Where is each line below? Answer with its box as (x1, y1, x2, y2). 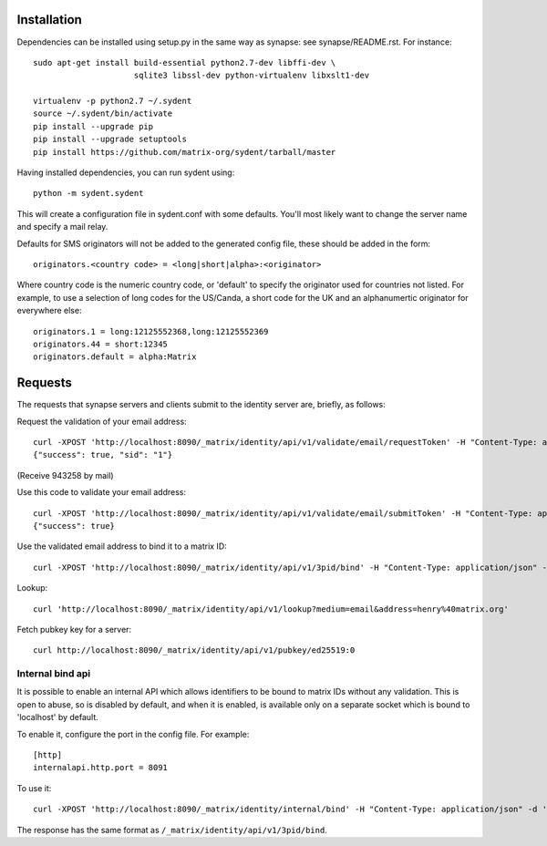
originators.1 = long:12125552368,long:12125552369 (33, 326, 269, 336)
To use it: (16, 782, 52, 793)
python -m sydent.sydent (33, 188, 144, 199)
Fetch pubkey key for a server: (16, 624, 132, 634)
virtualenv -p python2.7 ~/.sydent (33, 96, 192, 107)
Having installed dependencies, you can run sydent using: (16, 167, 235, 178)
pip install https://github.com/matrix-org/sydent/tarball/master (33, 147, 336, 157)
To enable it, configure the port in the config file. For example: (16, 728, 250, 739)
